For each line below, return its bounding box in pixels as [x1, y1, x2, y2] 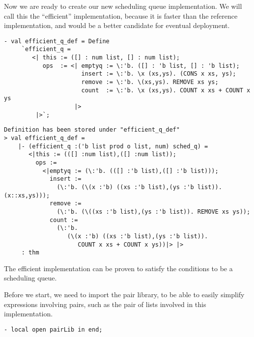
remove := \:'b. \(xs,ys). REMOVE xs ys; [81, 79, 219, 86]
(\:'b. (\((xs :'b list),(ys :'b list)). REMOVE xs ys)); [56, 208, 251, 215]
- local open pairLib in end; [4, 326, 103, 333]
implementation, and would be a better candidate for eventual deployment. [4, 20, 230, 30]
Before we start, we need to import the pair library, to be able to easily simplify [4, 289, 245, 300]
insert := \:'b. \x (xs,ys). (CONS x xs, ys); [81, 70, 236, 78]
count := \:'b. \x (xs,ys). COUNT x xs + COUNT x [81, 86, 251, 94]
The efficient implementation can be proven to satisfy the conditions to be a [4, 263, 233, 273]
